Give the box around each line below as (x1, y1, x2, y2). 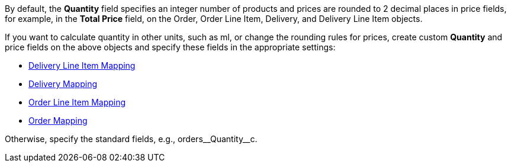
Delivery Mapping (28, 79, 97, 89)
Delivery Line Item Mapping (28, 60, 136, 70)
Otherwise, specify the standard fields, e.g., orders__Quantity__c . (5, 134, 258, 144)
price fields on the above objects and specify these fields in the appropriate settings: (5, 42, 336, 52)
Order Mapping (28, 115, 88, 126)
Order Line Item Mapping (28, 97, 126, 107)
